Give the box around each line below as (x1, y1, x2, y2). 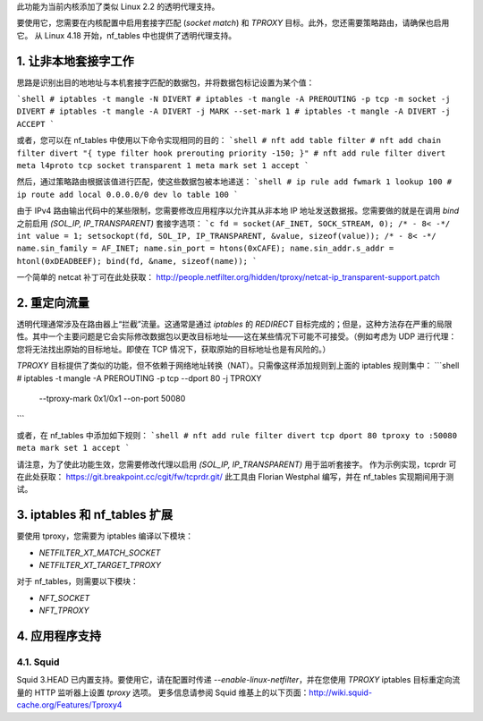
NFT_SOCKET (38, 592, 90, 603)
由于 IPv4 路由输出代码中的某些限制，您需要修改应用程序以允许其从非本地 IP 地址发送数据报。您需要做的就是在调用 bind (16, 206, 460, 216)
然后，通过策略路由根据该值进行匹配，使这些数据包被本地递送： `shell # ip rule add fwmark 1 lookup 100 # (16, 176, 452, 187)
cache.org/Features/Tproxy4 (16, 700, 123, 710)
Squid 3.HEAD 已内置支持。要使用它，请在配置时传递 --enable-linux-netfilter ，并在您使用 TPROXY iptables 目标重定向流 (16, 674, 461, 685)
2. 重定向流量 (16, 295, 89, 310)
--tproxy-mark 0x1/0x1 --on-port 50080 (38, 394, 186, 404)
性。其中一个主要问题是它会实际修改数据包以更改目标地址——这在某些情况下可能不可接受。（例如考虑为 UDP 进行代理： (16, 331, 457, 342)
